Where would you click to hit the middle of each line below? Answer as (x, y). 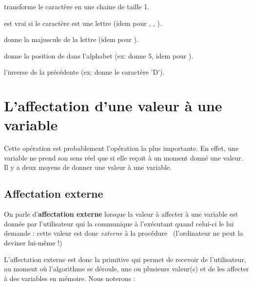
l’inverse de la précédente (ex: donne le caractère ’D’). (84, 72)
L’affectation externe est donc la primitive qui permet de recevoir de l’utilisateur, (125, 259)
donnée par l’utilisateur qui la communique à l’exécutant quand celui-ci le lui (119, 223)
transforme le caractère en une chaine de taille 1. (77, 6)
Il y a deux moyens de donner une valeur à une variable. (88, 167)
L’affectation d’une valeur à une (113, 106)
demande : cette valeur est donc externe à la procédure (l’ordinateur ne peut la (124, 233)
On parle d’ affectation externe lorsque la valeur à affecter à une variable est (121, 214)
